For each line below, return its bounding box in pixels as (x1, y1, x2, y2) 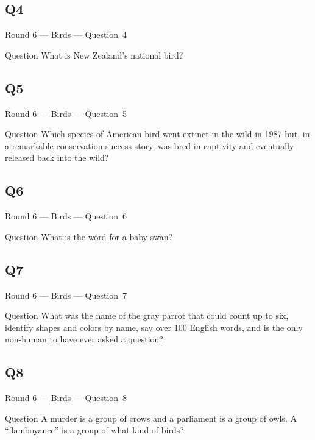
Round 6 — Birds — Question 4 (5, 28, 127, 41)
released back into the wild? (5, 151, 109, 164)
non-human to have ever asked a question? (5, 333, 163, 346)
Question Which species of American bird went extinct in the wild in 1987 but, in (5, 127, 310, 140)
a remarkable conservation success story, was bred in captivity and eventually (5, 139, 294, 152)
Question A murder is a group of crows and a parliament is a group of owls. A (5, 411, 297, 424)
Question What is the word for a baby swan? (5, 230, 173, 243)
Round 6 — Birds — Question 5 (5, 107, 127, 119)
